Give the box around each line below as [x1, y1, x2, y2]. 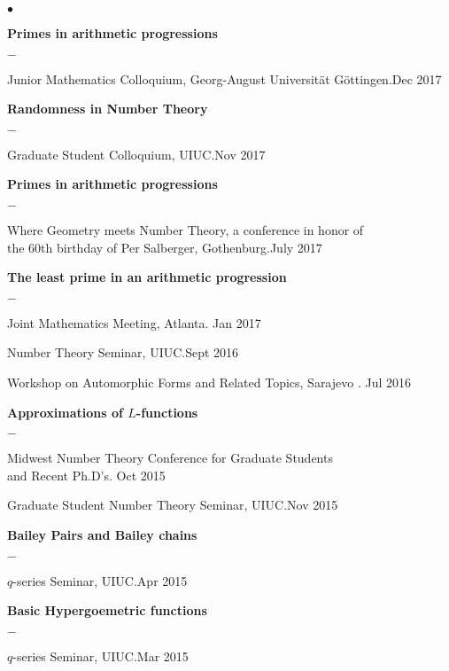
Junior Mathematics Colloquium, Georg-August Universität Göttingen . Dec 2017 [7, 69, 442, 88]
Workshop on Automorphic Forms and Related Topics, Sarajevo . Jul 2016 [7, 372, 412, 391]
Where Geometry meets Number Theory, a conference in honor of [7, 220, 364, 238]
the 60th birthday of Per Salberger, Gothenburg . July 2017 [7, 238, 322, 256]
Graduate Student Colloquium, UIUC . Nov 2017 [7, 144, 266, 163]
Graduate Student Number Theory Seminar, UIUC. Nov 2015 [7, 495, 338, 514]
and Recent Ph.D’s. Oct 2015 [7, 465, 166, 484]
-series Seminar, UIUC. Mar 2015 [12, 646, 189, 665]
